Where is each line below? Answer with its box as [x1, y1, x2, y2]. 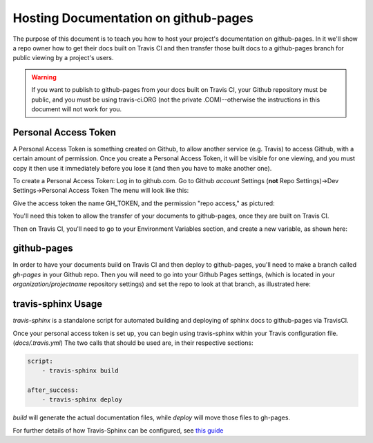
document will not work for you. [31, 104, 122, 113]
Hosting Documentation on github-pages [12, 10, 254, 26]
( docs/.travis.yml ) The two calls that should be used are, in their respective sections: [12, 339, 254, 347]
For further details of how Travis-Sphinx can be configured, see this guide [12, 426, 224, 435]
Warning [31, 73, 57, 81]
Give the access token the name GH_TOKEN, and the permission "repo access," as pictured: [12, 199, 276, 207]
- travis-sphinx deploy [41, 396, 122, 404]
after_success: [27, 386, 79, 394]
